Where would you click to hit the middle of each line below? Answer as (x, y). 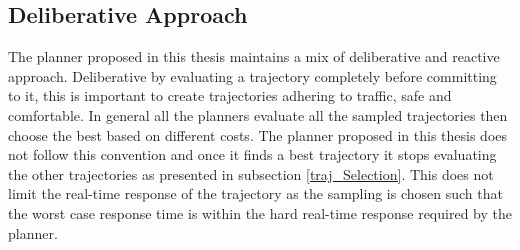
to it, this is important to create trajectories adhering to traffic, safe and (230, 95)
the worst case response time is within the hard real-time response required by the (260, 212)
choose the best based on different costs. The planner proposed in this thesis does (258, 134)
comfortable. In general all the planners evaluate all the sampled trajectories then (258, 114)
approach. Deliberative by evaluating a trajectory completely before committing (252, 75)
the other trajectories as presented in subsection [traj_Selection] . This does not (251, 173)
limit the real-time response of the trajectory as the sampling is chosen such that (255, 193)
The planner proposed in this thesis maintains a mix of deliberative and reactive (254, 56)
